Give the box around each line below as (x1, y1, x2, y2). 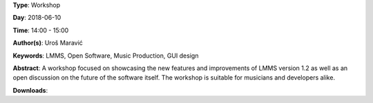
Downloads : (12, 86, 48, 94)
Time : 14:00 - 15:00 (12, 26, 69, 34)
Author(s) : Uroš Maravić (12, 38, 83, 47)
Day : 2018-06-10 (12, 14, 61, 22)
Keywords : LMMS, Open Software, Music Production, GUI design (12, 51, 199, 60)
